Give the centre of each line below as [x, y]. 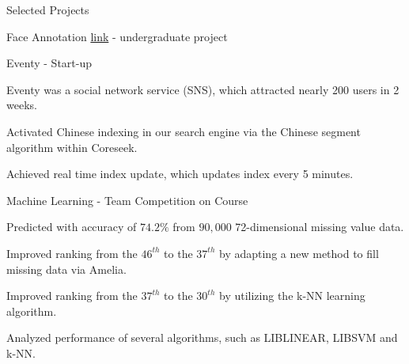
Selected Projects [48, 9]
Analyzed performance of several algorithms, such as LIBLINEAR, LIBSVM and [202, 337]
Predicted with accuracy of [72, 227]
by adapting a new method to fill [299, 253]
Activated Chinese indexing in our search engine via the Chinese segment [184, 131]
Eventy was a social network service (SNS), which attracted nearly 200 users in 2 [203, 89]
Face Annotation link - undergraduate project [117, 36]
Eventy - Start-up [49, 63]
